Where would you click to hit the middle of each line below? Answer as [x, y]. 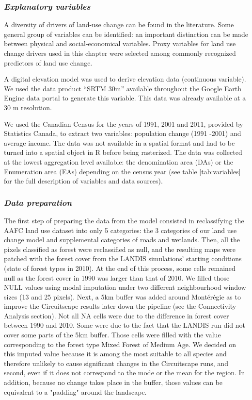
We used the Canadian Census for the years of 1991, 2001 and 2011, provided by [124, 124]
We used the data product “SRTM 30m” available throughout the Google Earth [123, 88]
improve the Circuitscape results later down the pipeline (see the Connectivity [120, 306]
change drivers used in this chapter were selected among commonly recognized [120, 53]
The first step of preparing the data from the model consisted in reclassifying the [124, 220]
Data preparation [38, 202]
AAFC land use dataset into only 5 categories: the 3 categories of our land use [120, 230]
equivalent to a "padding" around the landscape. [75, 392]
